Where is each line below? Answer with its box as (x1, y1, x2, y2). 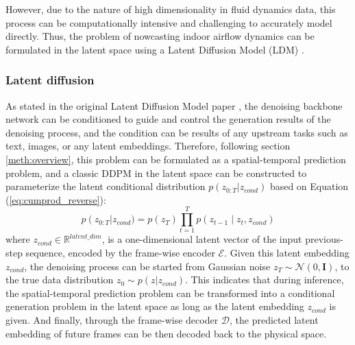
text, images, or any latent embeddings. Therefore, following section (5, 139, 291, 153)
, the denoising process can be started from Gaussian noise (24, 259, 271, 273)
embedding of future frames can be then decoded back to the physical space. (5, 326, 327, 340)
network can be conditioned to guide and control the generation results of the (5, 112, 331, 126)
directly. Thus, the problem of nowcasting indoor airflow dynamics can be (5, 29, 315, 43)
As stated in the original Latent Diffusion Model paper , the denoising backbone (5, 98, 343, 112)
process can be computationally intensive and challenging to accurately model (5, 15, 332, 29)
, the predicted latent (230, 313, 319, 327)
